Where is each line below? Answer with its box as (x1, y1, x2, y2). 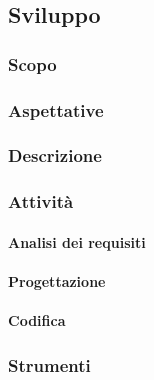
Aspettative (8, 97, 104, 122)
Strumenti (8, 352, 91, 377)
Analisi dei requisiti (8, 231, 146, 252)
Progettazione (8, 270, 106, 291)
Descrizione (8, 143, 102, 168)
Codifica (8, 310, 66, 331)
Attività (8, 189, 74, 214)
